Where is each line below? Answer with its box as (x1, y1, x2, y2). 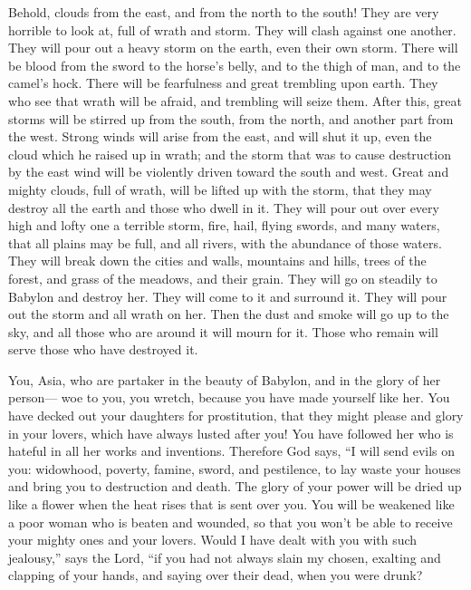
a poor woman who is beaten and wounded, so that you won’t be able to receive (8, 512, 453, 531)
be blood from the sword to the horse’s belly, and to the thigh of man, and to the (8, 55, 461, 74)
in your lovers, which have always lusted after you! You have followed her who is (8, 423, 454, 442)
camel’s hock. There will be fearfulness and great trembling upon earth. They (8, 73, 438, 92)
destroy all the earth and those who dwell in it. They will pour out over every (8, 198, 439, 217)
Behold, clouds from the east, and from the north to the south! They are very (8, 3, 439, 21)
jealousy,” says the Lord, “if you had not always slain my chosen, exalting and (8, 547, 441, 566)
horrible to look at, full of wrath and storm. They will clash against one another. (8, 20, 457, 39)
